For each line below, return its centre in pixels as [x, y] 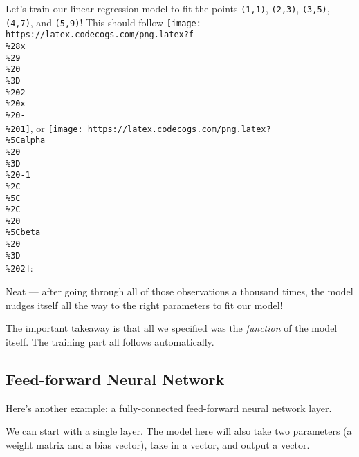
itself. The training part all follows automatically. [110, 341]
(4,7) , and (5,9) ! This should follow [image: [103, 22]
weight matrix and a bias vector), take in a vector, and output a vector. [158, 444]
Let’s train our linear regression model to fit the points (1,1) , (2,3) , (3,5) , [168, 8]
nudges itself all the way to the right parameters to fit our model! [144, 305]
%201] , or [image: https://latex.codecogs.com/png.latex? [138, 128]
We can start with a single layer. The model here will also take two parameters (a [179, 431]
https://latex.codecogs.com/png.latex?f [100, 35]
